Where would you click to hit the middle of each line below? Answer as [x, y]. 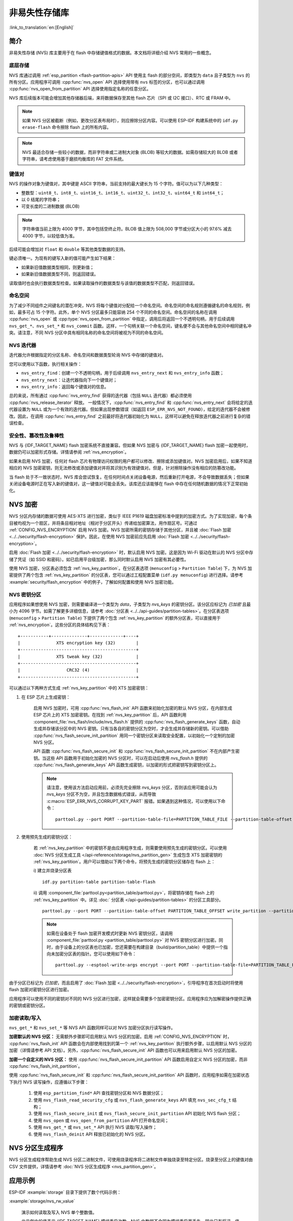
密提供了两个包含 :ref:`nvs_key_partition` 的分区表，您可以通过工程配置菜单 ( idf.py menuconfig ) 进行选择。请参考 [126, 575]
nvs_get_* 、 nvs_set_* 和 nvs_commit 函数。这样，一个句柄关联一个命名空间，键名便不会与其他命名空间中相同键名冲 [130, 326]
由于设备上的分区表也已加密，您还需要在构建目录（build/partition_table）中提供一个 [139, 947]
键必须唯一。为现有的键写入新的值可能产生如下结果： [63, 258]
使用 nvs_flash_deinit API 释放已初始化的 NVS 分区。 [91, 1134]
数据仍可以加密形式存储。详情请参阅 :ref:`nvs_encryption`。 [69, 452]
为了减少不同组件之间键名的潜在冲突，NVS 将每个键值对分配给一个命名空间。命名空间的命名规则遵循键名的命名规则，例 [130, 305]
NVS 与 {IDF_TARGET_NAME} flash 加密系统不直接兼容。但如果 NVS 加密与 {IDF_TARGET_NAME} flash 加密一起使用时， [130, 445]
